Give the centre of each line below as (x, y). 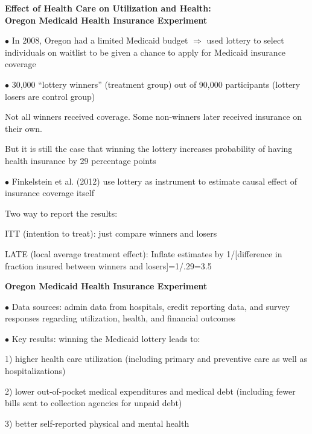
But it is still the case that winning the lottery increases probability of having (149, 149)
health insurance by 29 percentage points (81, 160)
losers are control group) (50, 96)
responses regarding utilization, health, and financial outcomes (120, 318)
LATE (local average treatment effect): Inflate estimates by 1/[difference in (144, 253)
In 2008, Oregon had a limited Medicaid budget (100, 40)
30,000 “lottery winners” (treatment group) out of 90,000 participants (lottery (156, 84)
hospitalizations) (35, 371)
